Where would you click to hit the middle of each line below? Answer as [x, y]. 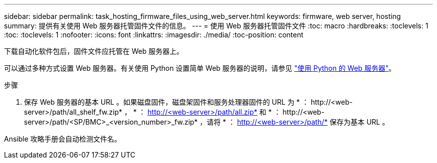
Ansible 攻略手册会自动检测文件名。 [63, 139]
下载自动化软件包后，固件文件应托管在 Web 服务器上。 [94, 51]
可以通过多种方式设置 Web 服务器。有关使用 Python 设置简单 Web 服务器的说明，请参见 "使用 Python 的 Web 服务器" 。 [200, 68]
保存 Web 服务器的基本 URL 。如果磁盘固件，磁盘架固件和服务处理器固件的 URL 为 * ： [167, 102]
